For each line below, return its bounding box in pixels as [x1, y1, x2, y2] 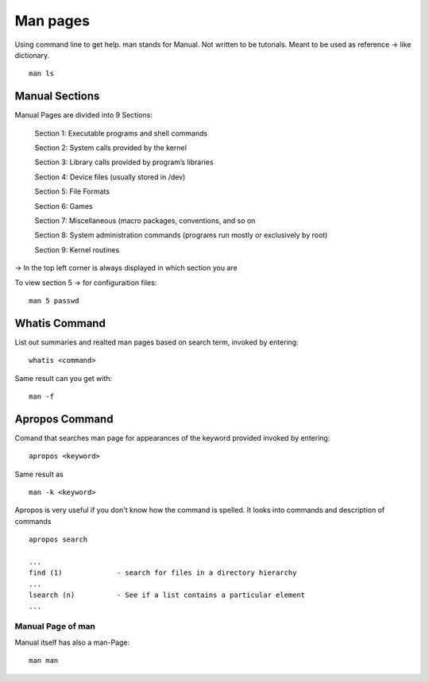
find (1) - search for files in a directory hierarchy [29, 568, 297, 577]
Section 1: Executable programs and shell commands [34, 128, 208, 138]
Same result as [14, 469, 64, 479]
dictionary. [14, 50, 50, 60]
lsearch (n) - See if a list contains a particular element [29, 591, 306, 599]
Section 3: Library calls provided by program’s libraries [34, 157, 214, 167]
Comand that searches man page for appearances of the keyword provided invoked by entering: [14, 433, 330, 442]
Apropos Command [14, 412, 114, 426]
